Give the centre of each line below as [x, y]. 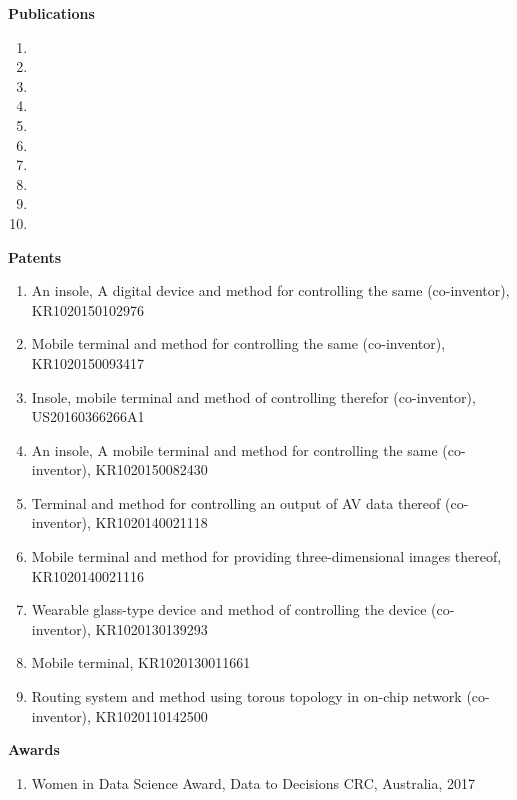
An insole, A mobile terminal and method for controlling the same [234, 449]
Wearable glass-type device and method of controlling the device [229, 609]
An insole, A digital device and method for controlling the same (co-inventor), [270, 290]
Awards [34, 749]
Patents [35, 256]
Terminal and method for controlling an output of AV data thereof [236, 502]
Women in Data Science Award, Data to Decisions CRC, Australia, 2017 [253, 782]
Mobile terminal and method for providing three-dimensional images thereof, [266, 556]
